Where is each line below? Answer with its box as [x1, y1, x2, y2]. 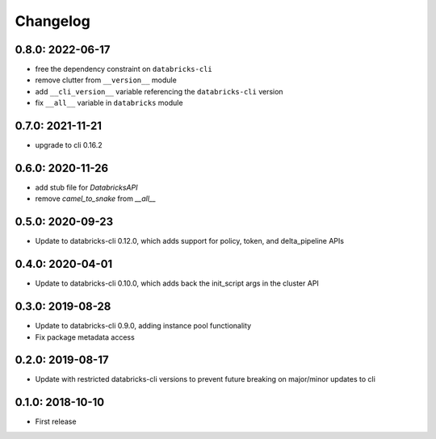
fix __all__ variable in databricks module [35, 98, 183, 108]
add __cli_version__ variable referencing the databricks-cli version [35, 86, 283, 96]
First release [35, 416, 77, 427]
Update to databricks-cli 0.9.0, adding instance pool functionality [35, 321, 252, 331]
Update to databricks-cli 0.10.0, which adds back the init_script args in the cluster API [35, 278, 319, 288]
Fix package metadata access [35, 332, 135, 342]
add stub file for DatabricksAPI [35, 182, 138, 193]
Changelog [15, 12, 90, 30]
